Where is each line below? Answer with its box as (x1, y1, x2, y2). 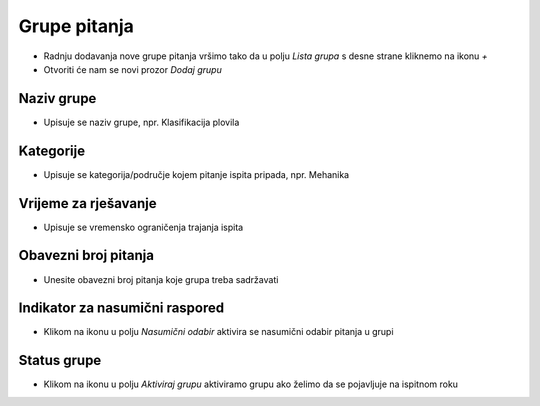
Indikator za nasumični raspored (18, 300, 225, 317)
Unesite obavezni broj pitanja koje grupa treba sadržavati (43, 273, 279, 285)
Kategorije (18, 142, 85, 159)
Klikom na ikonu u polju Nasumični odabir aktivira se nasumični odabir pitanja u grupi (43, 326, 394, 338)
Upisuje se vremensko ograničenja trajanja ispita (43, 221, 244, 233)
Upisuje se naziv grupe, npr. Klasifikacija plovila (43, 116, 240, 128)
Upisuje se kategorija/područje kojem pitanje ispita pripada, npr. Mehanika (43, 168, 350, 180)
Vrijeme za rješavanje (18, 195, 157, 212)
